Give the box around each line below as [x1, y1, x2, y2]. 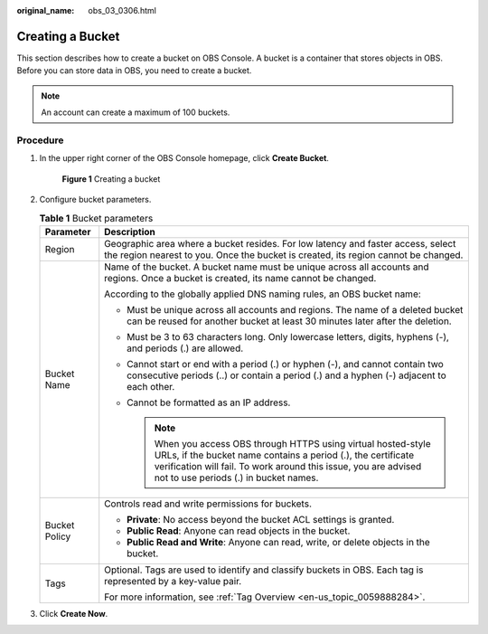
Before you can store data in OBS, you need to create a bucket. [16, 65, 252, 76]
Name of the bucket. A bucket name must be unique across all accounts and [104, 260, 429, 273]
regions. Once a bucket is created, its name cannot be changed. [104, 271, 377, 284]
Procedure [16, 134, 64, 147]
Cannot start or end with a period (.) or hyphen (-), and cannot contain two [127, 357, 445, 370]
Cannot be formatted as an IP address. [127, 396, 291, 409]
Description [104, 225, 155, 238]
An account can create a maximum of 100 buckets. [41, 107, 230, 118]
